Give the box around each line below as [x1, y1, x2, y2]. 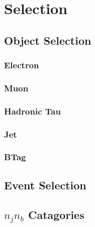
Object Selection [4, 32, 91, 48]
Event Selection [4, 177, 86, 192]
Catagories [28, 206, 84, 222]
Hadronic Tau [4, 104, 61, 117]
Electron [4, 59, 39, 71]
